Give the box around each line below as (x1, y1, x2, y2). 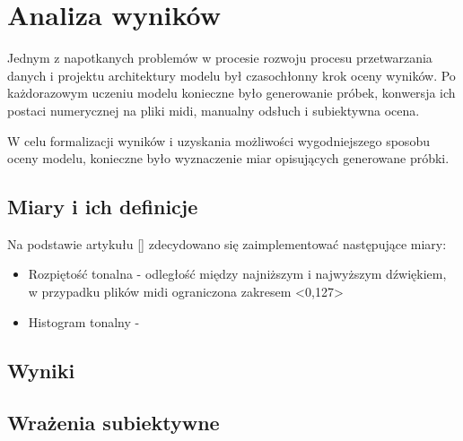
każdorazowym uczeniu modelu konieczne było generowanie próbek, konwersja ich (7, 83, 456, 102)
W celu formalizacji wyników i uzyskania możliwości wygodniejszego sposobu (7, 131, 430, 150)
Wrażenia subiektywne (7, 409, 220, 437)
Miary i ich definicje (7, 193, 198, 220)
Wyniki (7, 356, 75, 384)
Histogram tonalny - (28, 312, 140, 331)
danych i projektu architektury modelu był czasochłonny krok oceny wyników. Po (7, 65, 456, 84)
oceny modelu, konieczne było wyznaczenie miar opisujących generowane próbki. (7, 149, 450, 168)
